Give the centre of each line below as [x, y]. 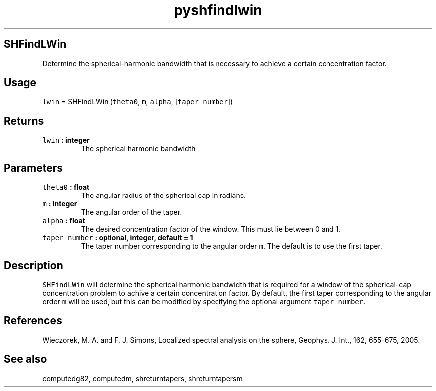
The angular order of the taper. [131, 212]
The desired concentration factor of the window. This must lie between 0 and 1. [211, 229]
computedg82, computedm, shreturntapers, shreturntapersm [143, 378]
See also [26, 359]
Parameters [33, 168]
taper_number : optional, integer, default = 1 [118, 238]
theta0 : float [66, 187]
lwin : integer [66, 140]
